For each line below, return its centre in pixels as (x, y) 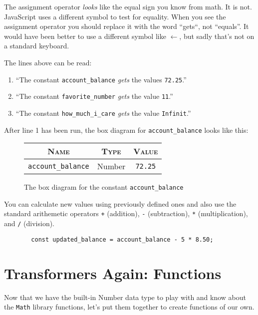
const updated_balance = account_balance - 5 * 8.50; (122, 239)
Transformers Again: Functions (113, 273)
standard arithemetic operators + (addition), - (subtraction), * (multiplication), (126, 213)
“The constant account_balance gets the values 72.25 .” (101, 79)
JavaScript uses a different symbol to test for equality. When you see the (115, 16)
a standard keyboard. (37, 46)
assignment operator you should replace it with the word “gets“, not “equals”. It (127, 26)
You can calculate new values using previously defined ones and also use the (120, 203)
